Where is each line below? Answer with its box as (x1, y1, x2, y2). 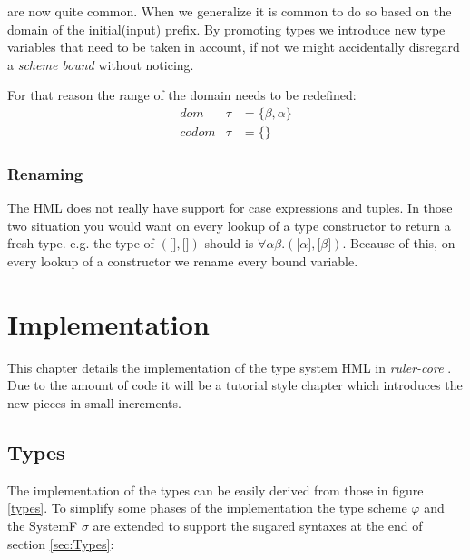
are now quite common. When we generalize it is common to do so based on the (7, 2, 452, 20)
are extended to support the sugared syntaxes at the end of (93, 515, 423, 535)
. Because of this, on (342, 234, 455, 253)
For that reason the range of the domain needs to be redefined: (7, 85, 357, 105)
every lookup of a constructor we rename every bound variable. (7, 252, 358, 271)
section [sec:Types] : (7, 534, 114, 553)
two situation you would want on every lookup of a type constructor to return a (7, 215, 451, 235)
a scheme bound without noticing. (7, 55, 194, 74)
